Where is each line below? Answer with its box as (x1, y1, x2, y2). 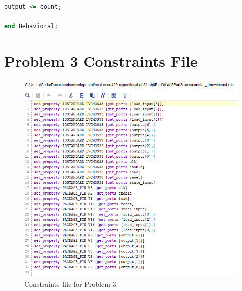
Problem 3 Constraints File (4, 50, 198, 71)
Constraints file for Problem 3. (24, 278, 118, 289)
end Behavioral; (4, 23, 58, 30)
